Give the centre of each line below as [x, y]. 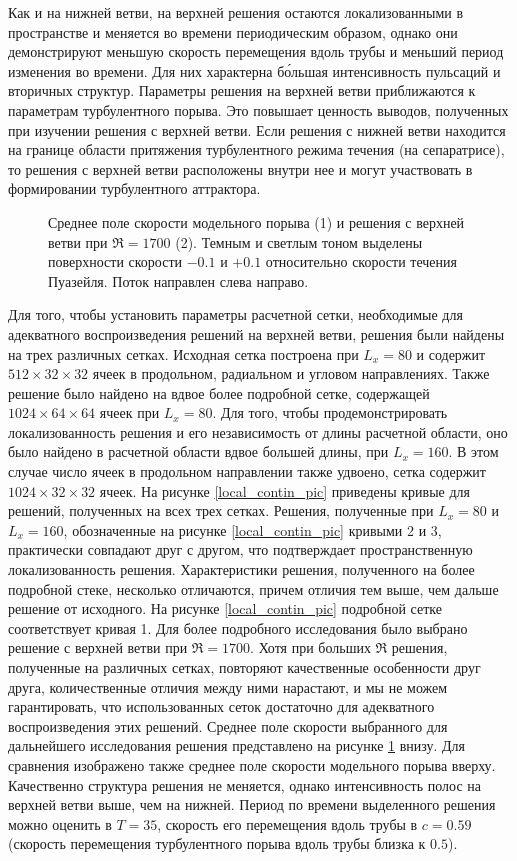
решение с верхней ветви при [98, 647]
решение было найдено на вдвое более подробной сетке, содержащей [219, 392]
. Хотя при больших [310, 647]
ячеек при [129, 412]
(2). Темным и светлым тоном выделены [299, 241]
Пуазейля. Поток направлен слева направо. [178, 280]
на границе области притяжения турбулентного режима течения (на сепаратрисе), [256, 149]
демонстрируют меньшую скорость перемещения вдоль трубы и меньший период [256, 51]
